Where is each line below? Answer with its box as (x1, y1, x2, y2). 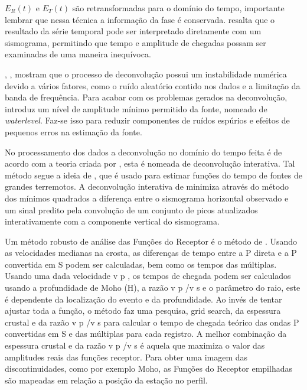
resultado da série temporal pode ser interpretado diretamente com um (5, 25, 262, 37)
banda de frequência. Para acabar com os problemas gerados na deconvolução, (5, 91, 288, 103)
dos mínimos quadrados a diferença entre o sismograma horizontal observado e (5, 191, 289, 204)
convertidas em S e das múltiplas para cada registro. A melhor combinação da (5, 327, 287, 340)
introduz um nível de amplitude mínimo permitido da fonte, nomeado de (5, 102, 267, 115)
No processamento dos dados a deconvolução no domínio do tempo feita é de (5, 145, 282, 158)
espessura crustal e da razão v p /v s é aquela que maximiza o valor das (5, 339, 265, 352)
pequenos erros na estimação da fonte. (5, 125, 142, 138)
